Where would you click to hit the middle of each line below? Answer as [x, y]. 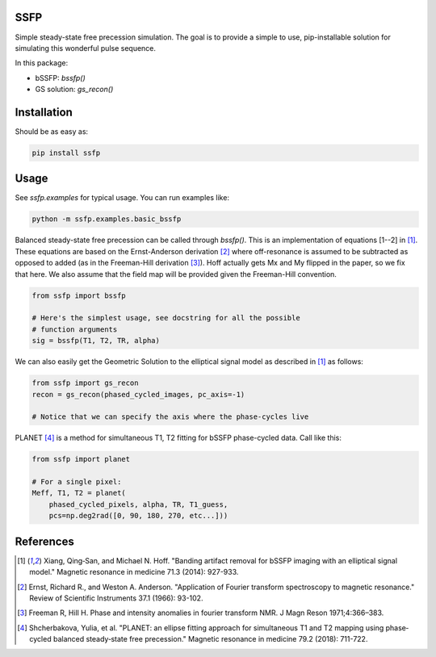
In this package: [42, 63]
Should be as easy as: [52, 131]
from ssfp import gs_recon [85, 383]
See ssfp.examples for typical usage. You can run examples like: [122, 198]
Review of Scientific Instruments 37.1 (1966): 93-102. [116, 598]
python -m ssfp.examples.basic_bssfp [107, 219]
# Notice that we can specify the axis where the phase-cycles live [170, 417]
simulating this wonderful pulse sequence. [86, 48]
